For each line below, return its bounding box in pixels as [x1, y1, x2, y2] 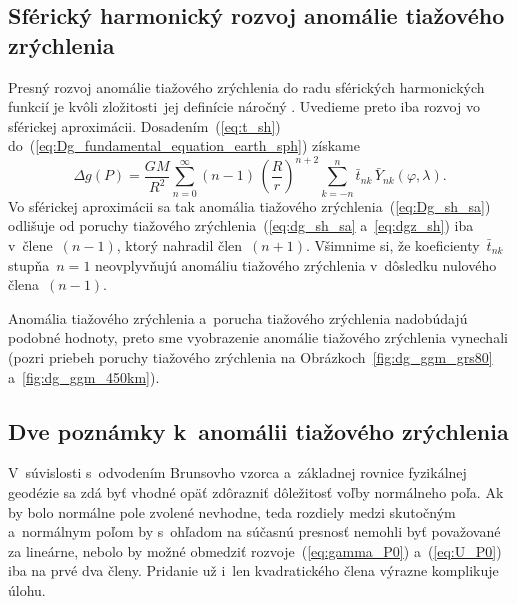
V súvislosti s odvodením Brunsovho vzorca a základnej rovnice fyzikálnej [8, 462, 467, 483]
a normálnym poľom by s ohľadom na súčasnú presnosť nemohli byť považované [8, 521, 501, 542]
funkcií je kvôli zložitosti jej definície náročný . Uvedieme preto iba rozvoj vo [8, 96, 480, 117]
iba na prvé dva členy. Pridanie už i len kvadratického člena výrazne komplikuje [8, 560, 499, 581]
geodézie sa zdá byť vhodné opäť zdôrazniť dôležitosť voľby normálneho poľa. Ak [8, 481, 504, 502]
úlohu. [8, 579, 46, 600]
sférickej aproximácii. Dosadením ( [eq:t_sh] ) [8, 115, 281, 136]
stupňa [8, 254, 50, 275]
